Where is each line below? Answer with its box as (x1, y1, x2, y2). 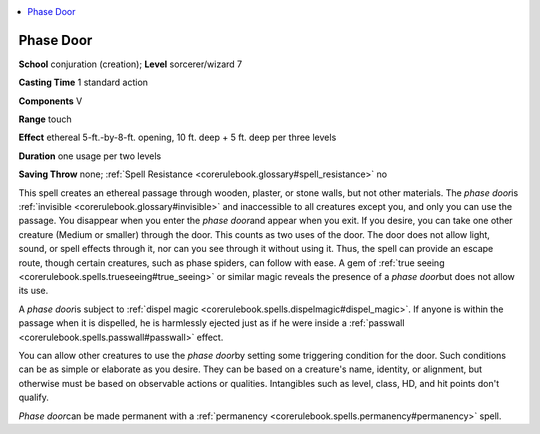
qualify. (18, 391, 49, 404)
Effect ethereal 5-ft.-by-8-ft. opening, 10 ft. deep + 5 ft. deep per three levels (18, 131, 337, 144)
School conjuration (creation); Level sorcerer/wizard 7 (18, 58, 243, 70)
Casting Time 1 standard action (18, 76, 149, 89)
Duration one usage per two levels (18, 150, 162, 162)
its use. (18, 285, 49, 297)
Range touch (18, 113, 72, 125)
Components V (18, 95, 83, 107)
